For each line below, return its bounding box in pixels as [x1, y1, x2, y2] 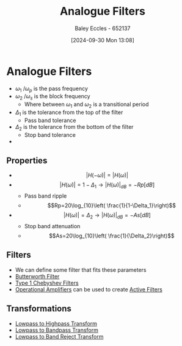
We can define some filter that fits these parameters [15, 266, 147, 274]
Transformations [6, 304, 72, 314]
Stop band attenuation [24, 223, 81, 230]
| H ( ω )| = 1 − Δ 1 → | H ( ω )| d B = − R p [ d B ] [59, 181, 155, 190]
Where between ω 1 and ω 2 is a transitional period [24, 101, 149, 110]
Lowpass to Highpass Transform [15, 320, 98, 327]
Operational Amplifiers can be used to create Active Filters [15, 285, 163, 293]
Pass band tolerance [24, 117, 76, 124]
